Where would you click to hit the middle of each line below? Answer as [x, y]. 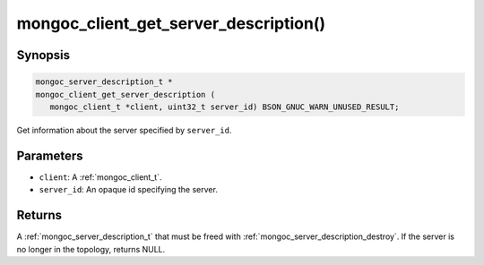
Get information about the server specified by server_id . [124, 130]
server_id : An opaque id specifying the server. [129, 190]
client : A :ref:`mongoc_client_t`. [100, 177]
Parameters [50, 155]
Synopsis [43, 55]
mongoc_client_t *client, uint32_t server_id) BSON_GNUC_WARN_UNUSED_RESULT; [225, 107]
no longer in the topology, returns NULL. [91, 249]
